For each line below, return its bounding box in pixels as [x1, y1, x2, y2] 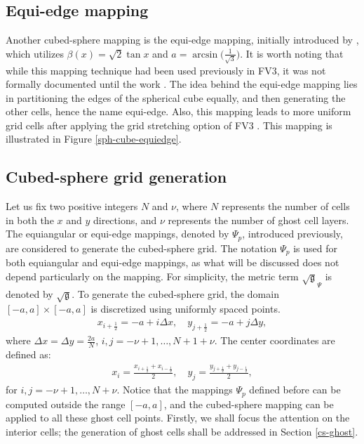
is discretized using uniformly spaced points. [90, 301, 281, 316]
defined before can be [249, 382, 341, 397]
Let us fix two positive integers [6, 199, 138, 214]
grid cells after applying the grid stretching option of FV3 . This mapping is [6, 117, 332, 132]
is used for [293, 240, 337, 255]
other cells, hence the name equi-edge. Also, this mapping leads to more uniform [6, 104, 351, 119]
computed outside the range [6, 396, 126, 411]
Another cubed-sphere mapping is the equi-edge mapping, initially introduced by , [6, 32, 359, 47]
